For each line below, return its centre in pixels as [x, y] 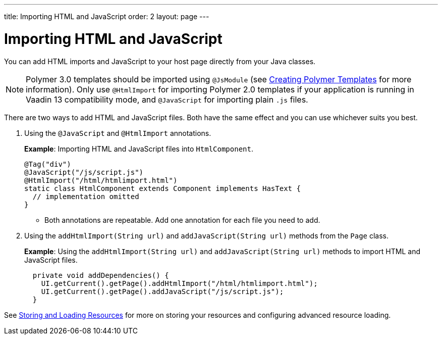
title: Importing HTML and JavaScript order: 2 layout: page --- [107, 16]
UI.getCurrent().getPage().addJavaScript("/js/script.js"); [162, 291]
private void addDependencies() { [101, 275]
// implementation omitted [86, 196]
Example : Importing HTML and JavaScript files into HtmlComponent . [139, 149]
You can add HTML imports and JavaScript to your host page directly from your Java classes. [160, 61]
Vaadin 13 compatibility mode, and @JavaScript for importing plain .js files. [167, 99]
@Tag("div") [48, 164]
